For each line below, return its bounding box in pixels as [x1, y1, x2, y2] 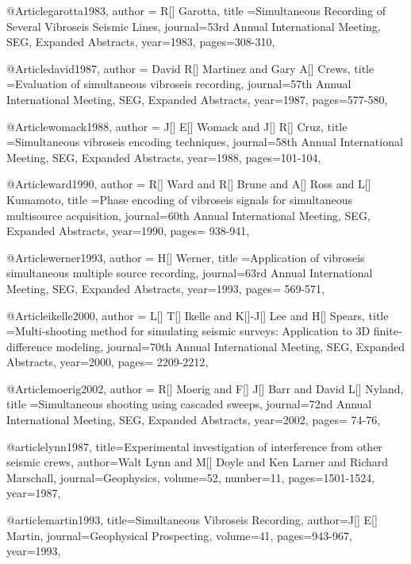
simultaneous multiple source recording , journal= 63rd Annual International [6, 265, 373, 281]
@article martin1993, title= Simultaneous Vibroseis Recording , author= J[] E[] [6, 512, 378, 528]
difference [6, 338, 52, 354]
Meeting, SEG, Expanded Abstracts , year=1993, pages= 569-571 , [6, 280, 325, 296]
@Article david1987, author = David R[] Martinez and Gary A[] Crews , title [6, 60, 375, 76]
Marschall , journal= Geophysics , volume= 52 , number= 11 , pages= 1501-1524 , [6, 469, 375, 485]
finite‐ [373, 323, 402, 339]
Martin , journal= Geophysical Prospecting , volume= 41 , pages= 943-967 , [6, 527, 352, 543]
